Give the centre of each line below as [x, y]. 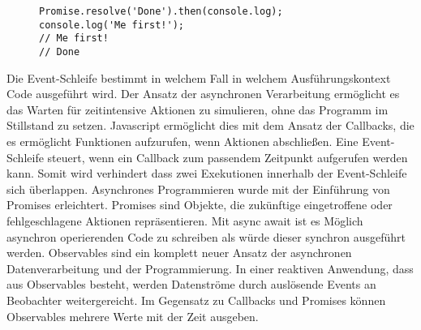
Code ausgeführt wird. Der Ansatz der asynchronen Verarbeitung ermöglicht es [203, 94]
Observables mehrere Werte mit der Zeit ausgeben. [133, 316]
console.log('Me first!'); [112, 25]
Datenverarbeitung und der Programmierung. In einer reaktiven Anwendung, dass [210, 268]
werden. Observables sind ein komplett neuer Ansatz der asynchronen [179, 253]
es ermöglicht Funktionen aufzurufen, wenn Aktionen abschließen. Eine [183, 141]
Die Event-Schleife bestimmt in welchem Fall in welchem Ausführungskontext [199, 77]
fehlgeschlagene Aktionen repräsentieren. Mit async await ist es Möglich [185, 220]
